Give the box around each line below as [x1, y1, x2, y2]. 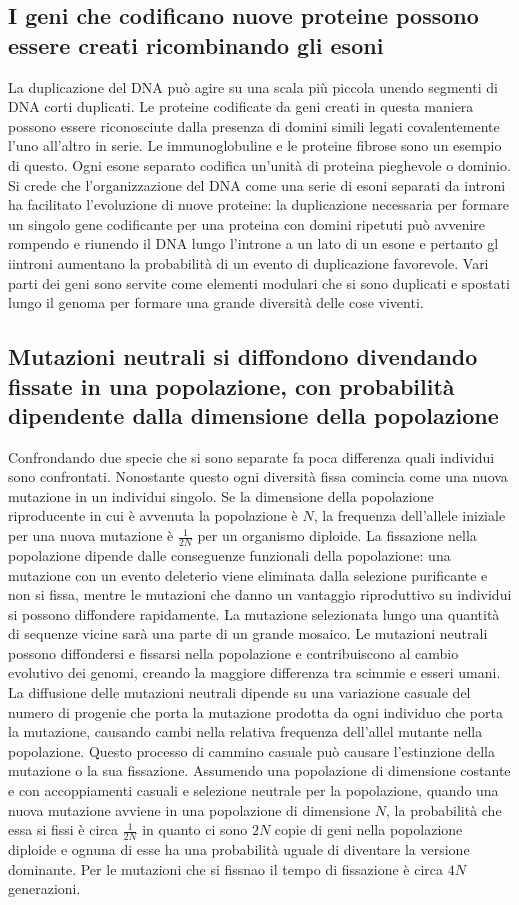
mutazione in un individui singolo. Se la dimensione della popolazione [8, 485, 434, 506]
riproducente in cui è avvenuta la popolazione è [8, 505, 298, 526]
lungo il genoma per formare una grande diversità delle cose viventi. [8, 292, 424, 313]
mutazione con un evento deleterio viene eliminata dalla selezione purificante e [8, 564, 488, 585]
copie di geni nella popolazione [274, 819, 463, 840]
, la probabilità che [386, 799, 502, 820]
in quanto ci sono [142, 819, 248, 840]
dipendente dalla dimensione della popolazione [8, 399, 499, 430]
